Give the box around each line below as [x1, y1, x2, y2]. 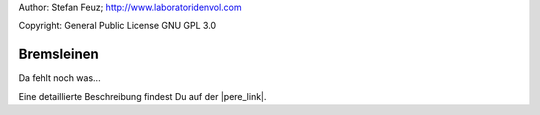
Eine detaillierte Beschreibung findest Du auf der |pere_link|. [18, 90, 267, 102]
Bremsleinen [18, 46, 99, 63]
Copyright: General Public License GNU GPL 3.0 [18, 20, 217, 32]
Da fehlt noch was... [18, 72, 101, 84]
